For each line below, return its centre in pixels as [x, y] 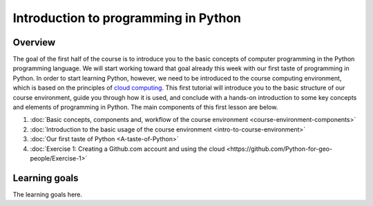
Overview [34, 42]
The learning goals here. [48, 194]
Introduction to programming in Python [127, 18]
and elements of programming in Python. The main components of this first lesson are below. [145, 107]
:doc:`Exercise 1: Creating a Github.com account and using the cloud [127, 149]
